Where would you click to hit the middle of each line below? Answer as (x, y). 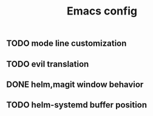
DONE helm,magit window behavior (75, 84)
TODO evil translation (48, 64)
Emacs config (102, 11)
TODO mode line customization (66, 43)
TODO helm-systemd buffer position (77, 105)
